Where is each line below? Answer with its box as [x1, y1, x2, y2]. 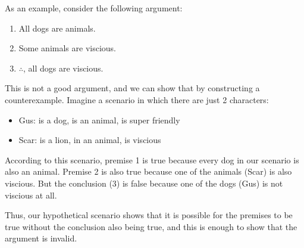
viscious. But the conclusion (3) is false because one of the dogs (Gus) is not [5, 176, 283, 189]
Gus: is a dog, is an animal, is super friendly [18, 113, 180, 126]
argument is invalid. [5, 232, 77, 244]
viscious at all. [5, 188, 57, 201]
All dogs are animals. [18, 21, 96, 34]
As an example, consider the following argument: [5, 2, 183, 14]
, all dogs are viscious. [23, 61, 104, 74]
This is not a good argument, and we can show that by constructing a [5, 82, 260, 94]
